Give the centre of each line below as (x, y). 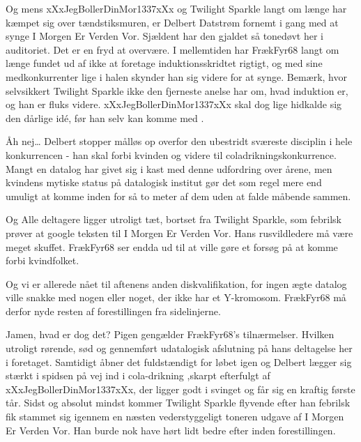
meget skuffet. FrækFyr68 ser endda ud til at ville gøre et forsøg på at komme (172, 246)
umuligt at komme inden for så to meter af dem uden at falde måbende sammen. (178, 196)
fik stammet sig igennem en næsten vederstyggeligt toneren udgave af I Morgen (175, 417)
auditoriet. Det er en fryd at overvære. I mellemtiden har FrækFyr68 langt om (172, 49)
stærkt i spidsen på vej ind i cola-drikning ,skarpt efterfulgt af (138, 375)
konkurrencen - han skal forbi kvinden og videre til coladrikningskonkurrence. (171, 154)
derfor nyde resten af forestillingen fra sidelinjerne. (113, 311)
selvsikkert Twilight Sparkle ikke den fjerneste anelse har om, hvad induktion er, (177, 90)
